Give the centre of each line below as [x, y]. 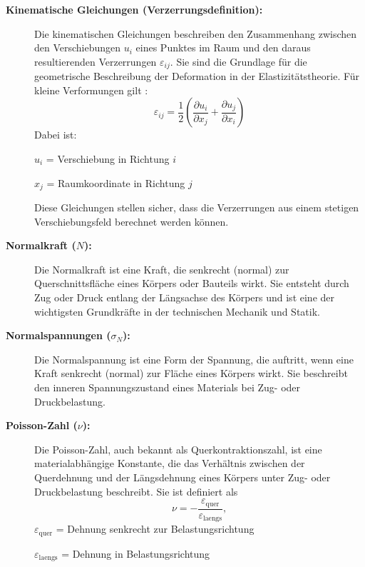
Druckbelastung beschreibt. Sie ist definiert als [136, 491]
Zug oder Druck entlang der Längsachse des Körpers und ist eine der [184, 297]
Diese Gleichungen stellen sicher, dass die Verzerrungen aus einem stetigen [197, 207]
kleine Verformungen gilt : [91, 90]
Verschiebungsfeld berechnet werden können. [132, 221]
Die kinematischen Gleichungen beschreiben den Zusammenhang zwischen [196, 33]
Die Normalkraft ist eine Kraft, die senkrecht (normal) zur [162, 269]
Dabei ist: [56, 135]
